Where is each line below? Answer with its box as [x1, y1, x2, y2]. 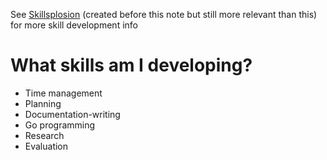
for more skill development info [10, 19, 138, 31]
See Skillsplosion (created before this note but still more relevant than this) [10, 9, 318, 20]
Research [24, 129, 65, 141]
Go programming [24, 119, 96, 131]
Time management [24, 87, 103, 99]
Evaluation [24, 140, 69, 152]
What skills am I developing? [10, 54, 253, 77]
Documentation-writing [24, 108, 121, 120]
